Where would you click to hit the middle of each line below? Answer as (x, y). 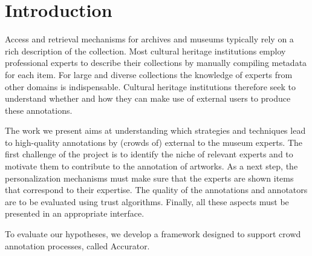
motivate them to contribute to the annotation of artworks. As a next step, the (151, 166)
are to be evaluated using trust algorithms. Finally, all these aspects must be (147, 201)
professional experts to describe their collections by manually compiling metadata (156, 63)
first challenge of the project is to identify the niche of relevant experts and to (149, 154)
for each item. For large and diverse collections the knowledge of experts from (149, 74)
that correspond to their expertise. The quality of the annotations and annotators (156, 190)
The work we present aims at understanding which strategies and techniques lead (155, 130)
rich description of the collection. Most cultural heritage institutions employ (145, 51)
